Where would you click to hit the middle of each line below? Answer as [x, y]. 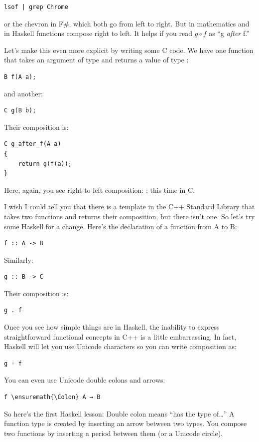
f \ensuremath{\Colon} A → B [52, 397]
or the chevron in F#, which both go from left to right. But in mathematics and [127, 23]
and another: [23, 93]
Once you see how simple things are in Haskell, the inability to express [112, 327]
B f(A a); [20, 77]
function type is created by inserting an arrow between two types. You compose [126, 423]
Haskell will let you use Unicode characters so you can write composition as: [120, 346]
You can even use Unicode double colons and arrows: [85, 380]
